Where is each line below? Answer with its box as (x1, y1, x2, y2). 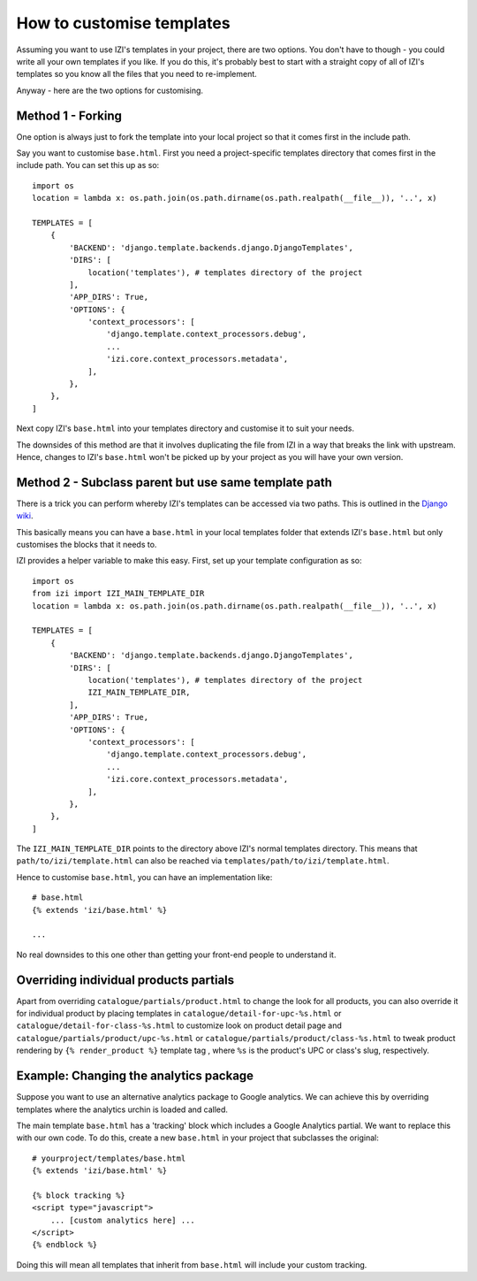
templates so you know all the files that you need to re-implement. (16, 69, 258, 80)
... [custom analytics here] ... (49, 1215, 196, 1225)
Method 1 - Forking (16, 108, 123, 123)
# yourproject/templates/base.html (32, 1153, 186, 1163)
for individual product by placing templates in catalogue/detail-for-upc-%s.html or (16, 1009, 342, 1019)
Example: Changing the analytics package (16, 1069, 254, 1084)
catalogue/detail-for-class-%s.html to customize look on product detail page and (16, 1020, 342, 1031)
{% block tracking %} (32, 1190, 125, 1200)
